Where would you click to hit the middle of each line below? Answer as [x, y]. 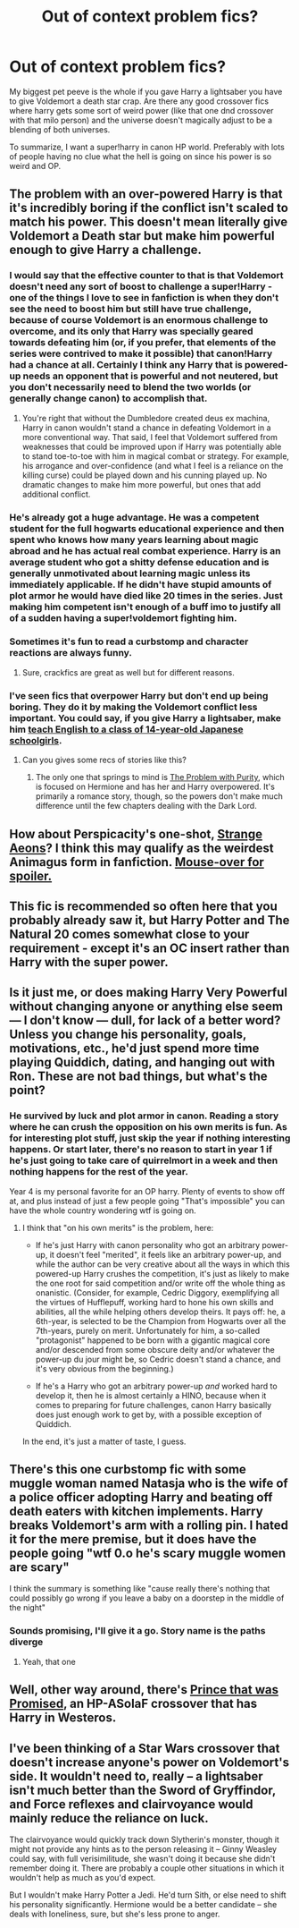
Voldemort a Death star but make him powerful [142, 236]
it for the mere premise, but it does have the [133, 1539]
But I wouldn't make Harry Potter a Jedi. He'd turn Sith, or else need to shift [148, 1895]
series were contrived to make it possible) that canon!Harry [141, 353]
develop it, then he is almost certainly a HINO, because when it [151, 1395]
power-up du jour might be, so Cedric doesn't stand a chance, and [158, 1359]
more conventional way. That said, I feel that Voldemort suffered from [150, 437]
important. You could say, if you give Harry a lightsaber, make [145, 718]
